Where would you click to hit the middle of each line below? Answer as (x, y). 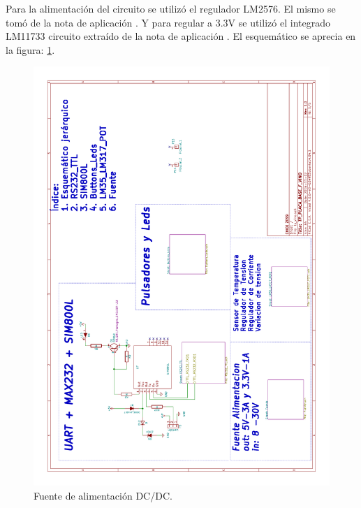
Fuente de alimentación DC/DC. (103, 495)
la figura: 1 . (30, 49)
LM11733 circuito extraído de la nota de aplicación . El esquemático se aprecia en (181, 36)
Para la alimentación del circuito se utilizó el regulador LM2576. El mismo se (171, 8)
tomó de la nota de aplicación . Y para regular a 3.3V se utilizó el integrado (168, 22)
